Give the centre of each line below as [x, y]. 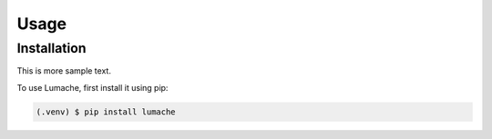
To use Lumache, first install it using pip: [92, 87]
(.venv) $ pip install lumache [106, 112]
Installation [51, 48]
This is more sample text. [64, 71]
